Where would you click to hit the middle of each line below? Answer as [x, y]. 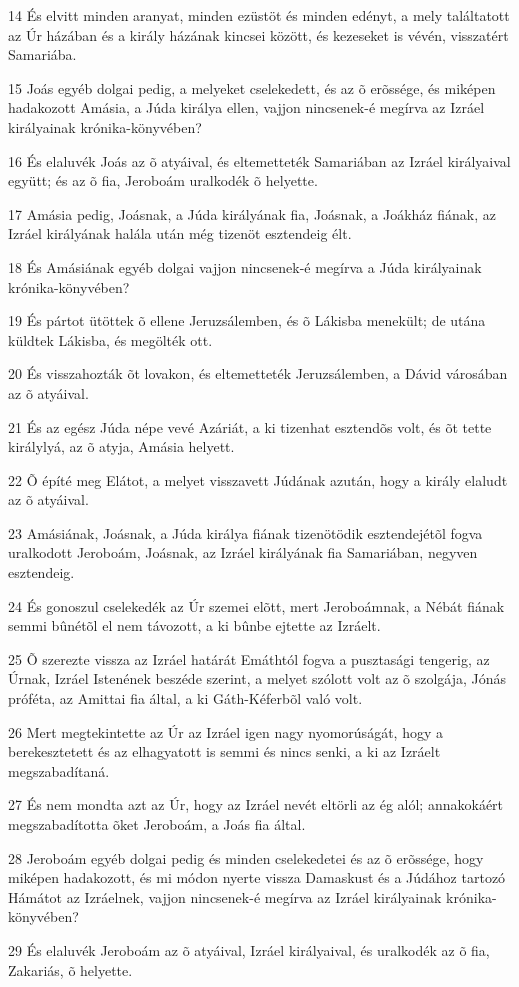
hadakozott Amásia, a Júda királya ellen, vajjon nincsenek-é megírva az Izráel [246, 107]
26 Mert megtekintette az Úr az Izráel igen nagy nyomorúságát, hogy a [225, 731]
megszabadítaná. [59, 770]
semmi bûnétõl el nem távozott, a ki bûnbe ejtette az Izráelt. [194, 625]
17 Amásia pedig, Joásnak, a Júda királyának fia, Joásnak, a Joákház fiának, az [252, 213]
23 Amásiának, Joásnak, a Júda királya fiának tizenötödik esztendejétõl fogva [245, 532]
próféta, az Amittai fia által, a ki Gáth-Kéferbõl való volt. [185, 698]
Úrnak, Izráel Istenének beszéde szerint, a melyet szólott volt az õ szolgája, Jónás [257, 678]
